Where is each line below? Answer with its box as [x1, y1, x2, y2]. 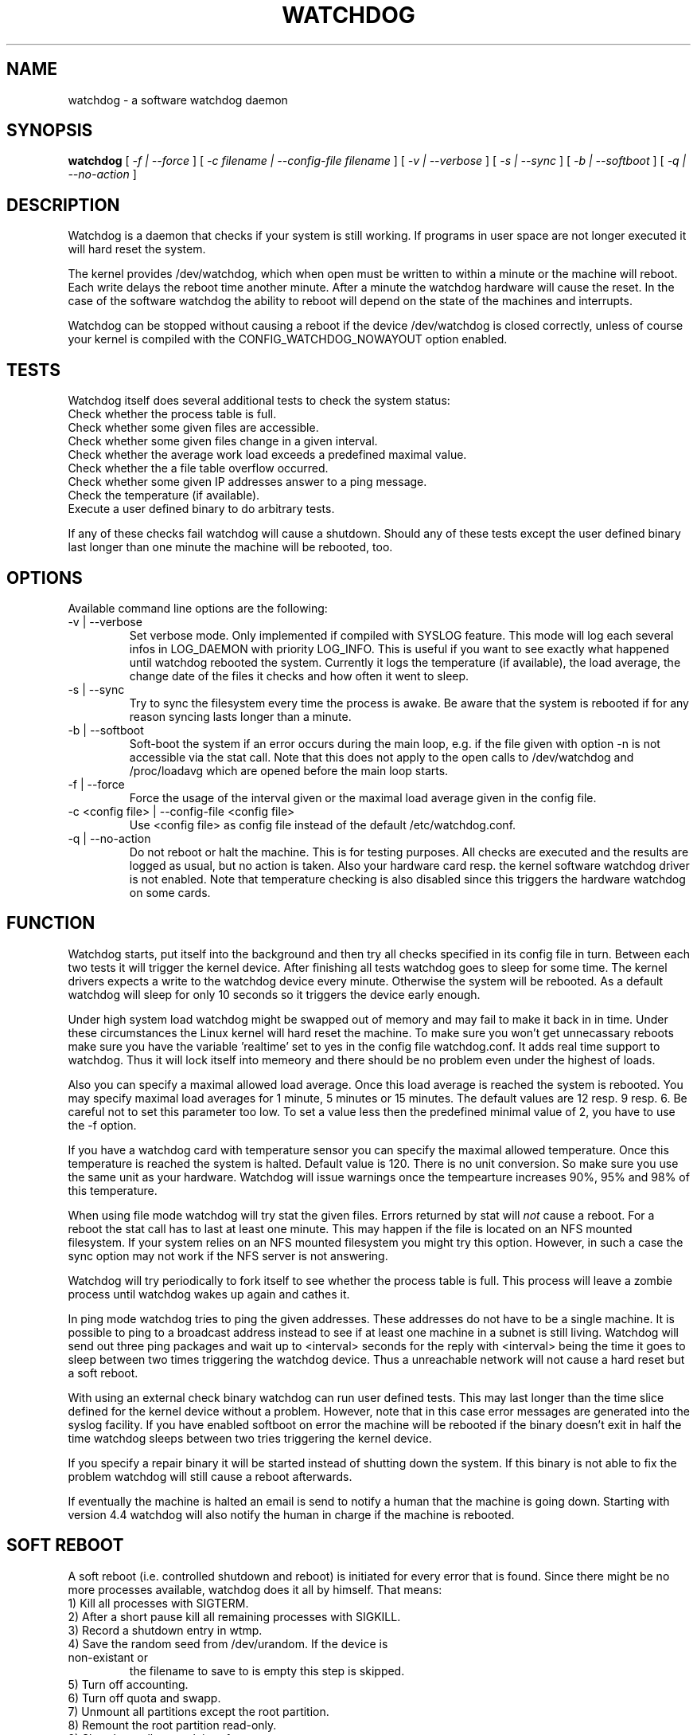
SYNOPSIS [6, 120, 93, 141]
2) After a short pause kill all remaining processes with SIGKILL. [68, 1609, 401, 1623]
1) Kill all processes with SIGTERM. [68, 1596, 249, 1610]
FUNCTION [6, 913, 95, 934]
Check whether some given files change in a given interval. [68, 434, 378, 448]
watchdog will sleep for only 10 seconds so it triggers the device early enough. [68, 987, 481, 1001]
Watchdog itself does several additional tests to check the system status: [68, 394, 450, 408]
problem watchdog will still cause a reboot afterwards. [68, 1469, 352, 1483]
